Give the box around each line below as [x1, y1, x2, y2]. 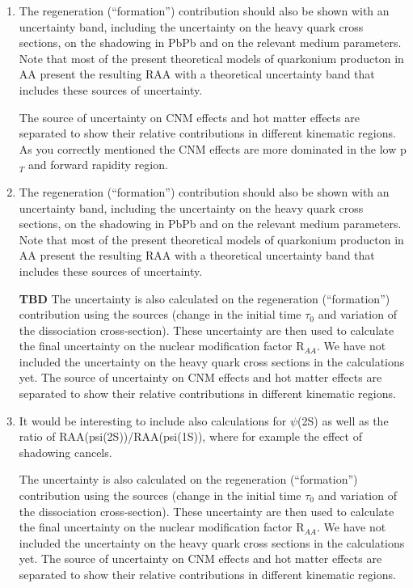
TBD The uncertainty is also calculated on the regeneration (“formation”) [19, 290, 390, 307]
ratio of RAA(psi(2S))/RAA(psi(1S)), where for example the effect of [19, 428, 362, 445]
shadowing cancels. [19, 443, 112, 460]
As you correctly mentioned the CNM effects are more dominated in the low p [19, 140, 407, 157]
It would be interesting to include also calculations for [19, 412, 287, 429]
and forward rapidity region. [27, 156, 168, 173]
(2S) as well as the [297, 412, 389, 429]
